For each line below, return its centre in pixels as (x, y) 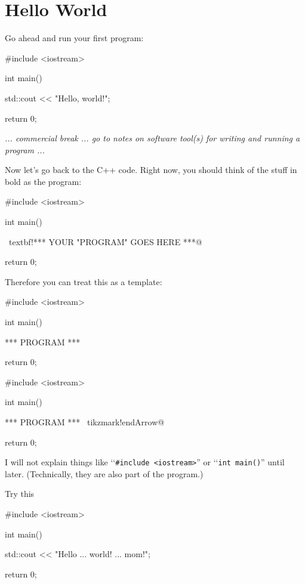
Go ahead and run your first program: (74, 38)
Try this (20, 494)
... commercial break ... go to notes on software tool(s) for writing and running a (152, 138)
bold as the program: (43, 181)
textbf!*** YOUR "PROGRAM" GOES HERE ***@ (105, 241)
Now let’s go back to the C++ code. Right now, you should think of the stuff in (151, 170)
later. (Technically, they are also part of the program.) (104, 473)
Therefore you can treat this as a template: (84, 281)
